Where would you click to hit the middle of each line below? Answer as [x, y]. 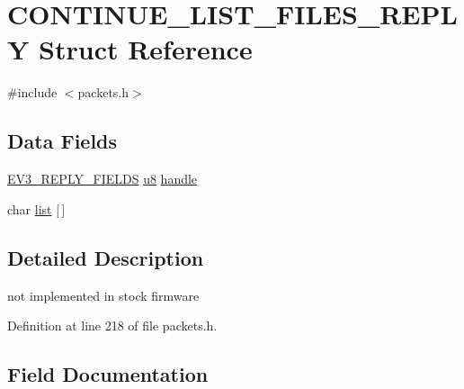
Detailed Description [106, 257]
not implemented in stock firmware [103, 295]
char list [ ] [36, 208]
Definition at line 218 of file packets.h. [112, 326]
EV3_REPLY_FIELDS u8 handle [103, 179]
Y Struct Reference [130, 49]
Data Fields [62, 141]
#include [32, 92]
